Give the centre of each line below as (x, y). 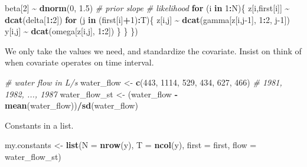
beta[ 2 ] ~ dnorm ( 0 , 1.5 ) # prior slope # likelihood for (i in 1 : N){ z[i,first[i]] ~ (147, 8)
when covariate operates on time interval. (79, 62)
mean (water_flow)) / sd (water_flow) (71, 105)
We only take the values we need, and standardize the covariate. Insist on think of (153, 50)
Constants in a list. (39, 125)
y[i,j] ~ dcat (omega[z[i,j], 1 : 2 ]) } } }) (71, 31)
